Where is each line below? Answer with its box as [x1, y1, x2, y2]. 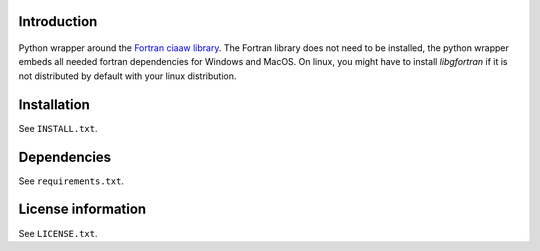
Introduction [18, 13, 98, 30]
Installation [18, 96, 90, 113]
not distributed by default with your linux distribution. [18, 70, 237, 82]
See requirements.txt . [18, 175, 125, 187]
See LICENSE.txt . [18, 227, 99, 239]
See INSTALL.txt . [18, 122, 99, 134]
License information [18, 201, 147, 218]
